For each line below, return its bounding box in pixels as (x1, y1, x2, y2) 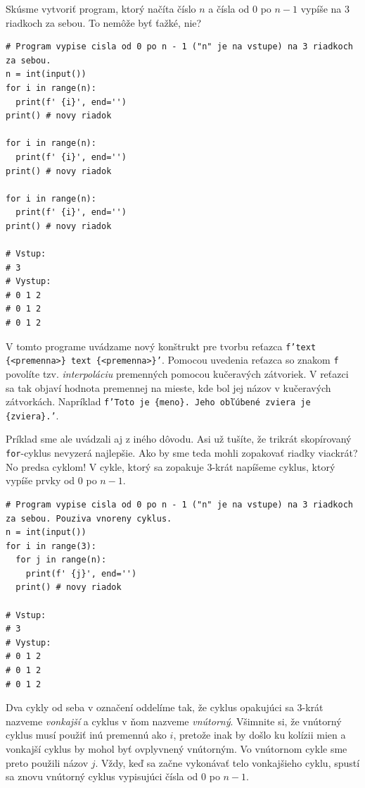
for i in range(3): (6, 541, 96, 551)
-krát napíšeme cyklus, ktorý (212, 459, 335, 474)
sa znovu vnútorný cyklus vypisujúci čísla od (6, 769, 198, 784)
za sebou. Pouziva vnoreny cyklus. (6, 513, 172, 524)
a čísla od (208, 1, 250, 16)
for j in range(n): (15, 555, 107, 565)
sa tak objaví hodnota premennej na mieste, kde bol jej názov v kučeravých (6, 380, 331, 395)
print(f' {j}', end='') (25, 568, 137, 579)
